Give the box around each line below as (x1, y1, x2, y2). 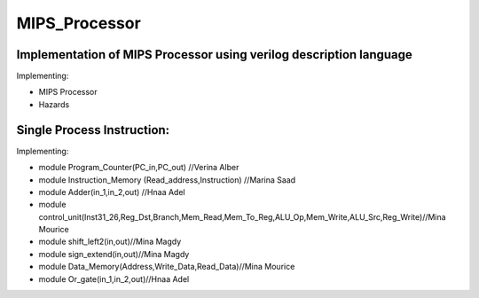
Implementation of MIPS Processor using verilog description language (16, 47, 412, 62)
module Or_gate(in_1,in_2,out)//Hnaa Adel (38, 273, 190, 284)
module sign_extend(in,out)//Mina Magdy (38, 248, 190, 259)
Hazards (38, 98, 70, 110)
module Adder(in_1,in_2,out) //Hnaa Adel (38, 186, 185, 197)
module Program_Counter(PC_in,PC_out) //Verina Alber (38, 162, 239, 173)
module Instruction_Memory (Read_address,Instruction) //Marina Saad (38, 174, 296, 185)
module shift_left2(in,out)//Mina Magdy (38, 236, 182, 247)
